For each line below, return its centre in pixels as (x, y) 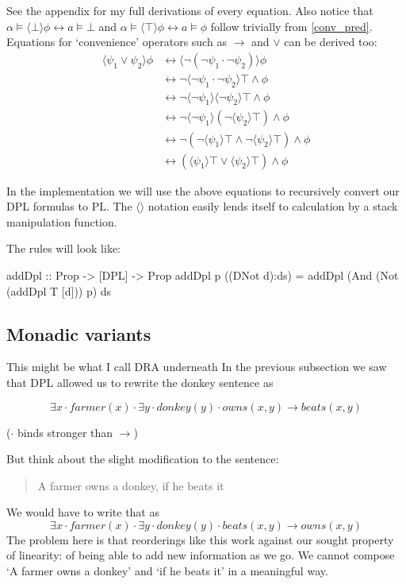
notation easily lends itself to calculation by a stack (273, 206)
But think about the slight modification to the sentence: (143, 459)
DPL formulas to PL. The (69, 206)
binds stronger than (65, 432)
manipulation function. (62, 221)
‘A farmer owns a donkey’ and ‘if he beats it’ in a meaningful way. (167, 571)
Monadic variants (79, 333)
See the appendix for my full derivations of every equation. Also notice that (190, 10)
